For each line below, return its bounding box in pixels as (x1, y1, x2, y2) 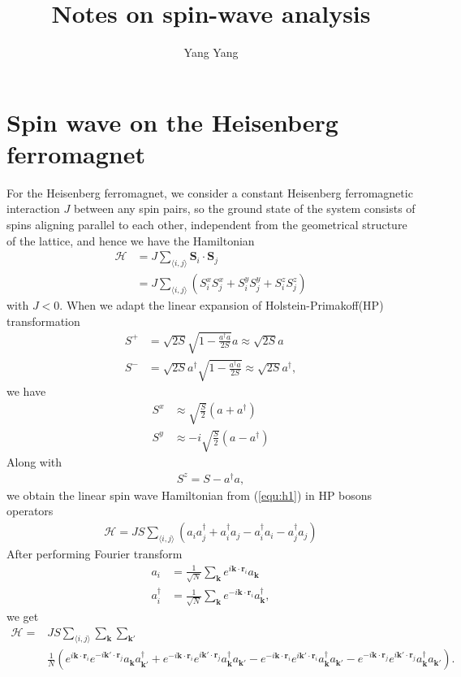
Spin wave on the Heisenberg (6, 105, 338, 138)
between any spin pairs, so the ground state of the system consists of (73, 200, 416, 217)
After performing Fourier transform (6, 545, 183, 562)
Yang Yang (183, 44, 239, 61)
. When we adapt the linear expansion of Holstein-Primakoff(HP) (59, 297, 384, 314)
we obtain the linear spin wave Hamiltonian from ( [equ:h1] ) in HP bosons (6, 486, 373, 503)
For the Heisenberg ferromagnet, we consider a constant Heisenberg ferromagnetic (6, 184, 413, 201)
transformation (6, 312, 80, 329)
